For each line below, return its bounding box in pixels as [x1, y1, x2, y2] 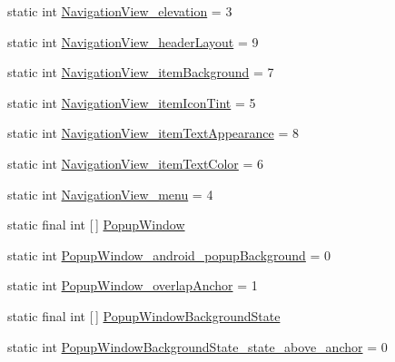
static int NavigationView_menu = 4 [7, 184, 213, 203]
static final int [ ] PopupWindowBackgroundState [7, 306, 281, 325]
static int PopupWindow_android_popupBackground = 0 [7, 245, 331, 264]
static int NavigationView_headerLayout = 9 [7, 32, 259, 51]
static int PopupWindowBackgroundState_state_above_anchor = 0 [7, 337, 388, 356]
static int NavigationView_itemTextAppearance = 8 [7, 123, 299, 142]
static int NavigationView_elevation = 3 [7, 2, 232, 20]
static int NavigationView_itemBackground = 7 [7, 63, 274, 82]
